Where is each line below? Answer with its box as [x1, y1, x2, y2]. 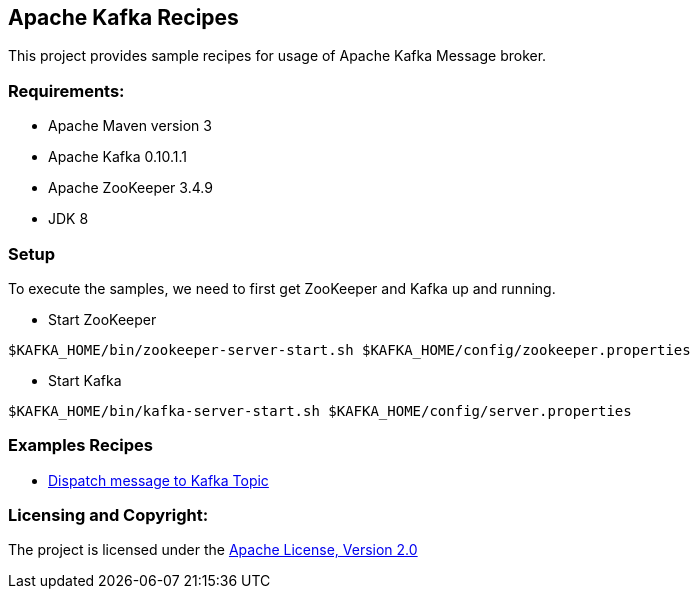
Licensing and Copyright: [8, 505, 209, 526]
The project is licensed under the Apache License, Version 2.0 [8, 541, 418, 559]
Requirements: [8, 80, 125, 101]
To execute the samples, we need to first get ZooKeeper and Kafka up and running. [8, 279, 556, 297]
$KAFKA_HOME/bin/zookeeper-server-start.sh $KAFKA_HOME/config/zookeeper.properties [8, 341, 691, 358]
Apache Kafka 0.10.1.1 [48, 148, 188, 166]
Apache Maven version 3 [48, 117, 212, 135]
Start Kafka [48, 371, 122, 389]
